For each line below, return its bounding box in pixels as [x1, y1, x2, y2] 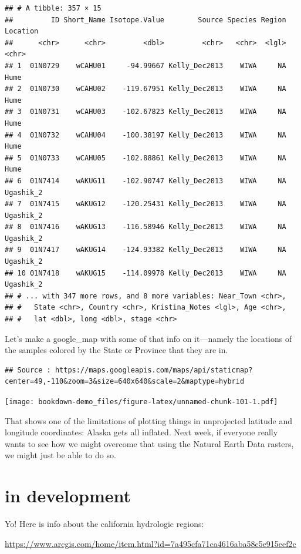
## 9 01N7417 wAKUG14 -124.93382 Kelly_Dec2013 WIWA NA [5, 246, 286, 254]
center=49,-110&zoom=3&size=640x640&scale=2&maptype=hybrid [5, 377, 245, 386]
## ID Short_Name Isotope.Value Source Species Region [5, 15, 286, 24]
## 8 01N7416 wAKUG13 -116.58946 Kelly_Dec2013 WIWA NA [5, 223, 286, 231]
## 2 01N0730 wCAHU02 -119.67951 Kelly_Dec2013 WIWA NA [5, 85, 286, 93]
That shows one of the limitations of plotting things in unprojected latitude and [5, 414, 293, 427]
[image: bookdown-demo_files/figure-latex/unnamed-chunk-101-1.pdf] [5, 398, 278, 406]
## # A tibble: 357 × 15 [5, 4, 102, 12]
